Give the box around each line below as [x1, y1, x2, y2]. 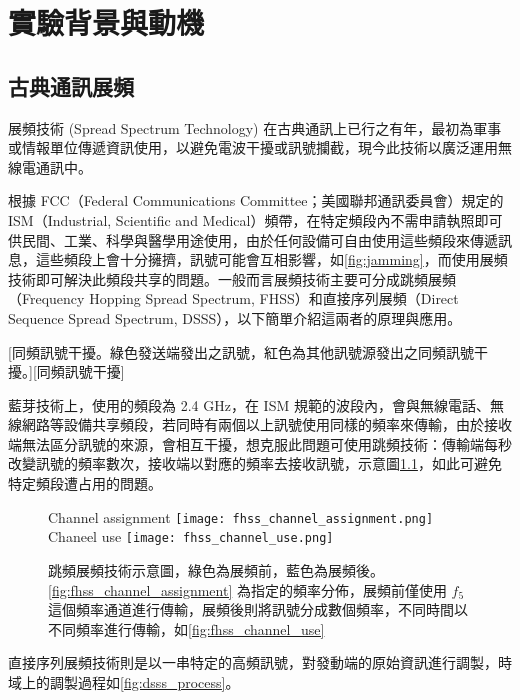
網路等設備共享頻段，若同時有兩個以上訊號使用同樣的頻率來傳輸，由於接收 [21, 414, 512, 435]
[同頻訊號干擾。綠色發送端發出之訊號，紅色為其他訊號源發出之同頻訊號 [8, 341, 474, 362]
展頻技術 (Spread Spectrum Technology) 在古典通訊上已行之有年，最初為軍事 [8, 117, 502, 138]
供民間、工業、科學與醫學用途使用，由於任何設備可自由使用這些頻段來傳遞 [8, 229, 498, 250]
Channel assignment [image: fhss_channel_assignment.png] [48, 506, 434, 527]
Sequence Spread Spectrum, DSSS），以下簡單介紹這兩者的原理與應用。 [8, 307, 462, 328]
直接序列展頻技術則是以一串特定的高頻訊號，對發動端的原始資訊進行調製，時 [8, 652, 512, 673]
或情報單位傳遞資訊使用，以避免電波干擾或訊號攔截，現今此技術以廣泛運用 [8, 137, 498, 158]
